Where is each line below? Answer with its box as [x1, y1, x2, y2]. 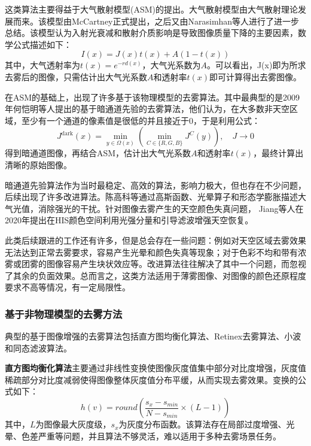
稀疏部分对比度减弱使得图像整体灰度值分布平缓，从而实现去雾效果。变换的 [5, 373, 298, 386]
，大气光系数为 [142, 59, 201, 71]
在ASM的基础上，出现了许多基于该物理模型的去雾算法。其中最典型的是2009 [5, 90, 300, 103]
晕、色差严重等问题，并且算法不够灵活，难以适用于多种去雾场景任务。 [5, 429, 281, 442]
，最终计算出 [253, 147, 304, 159]
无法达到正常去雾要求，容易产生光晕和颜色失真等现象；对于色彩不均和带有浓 [5, 245, 306, 258]
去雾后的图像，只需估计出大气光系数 [5, 70, 147, 83]
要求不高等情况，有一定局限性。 [5, 281, 130, 293]
